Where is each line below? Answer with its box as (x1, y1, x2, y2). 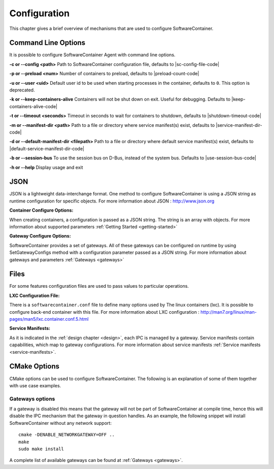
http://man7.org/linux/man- (200, 309, 257, 315)
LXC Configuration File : (9, 292, 60, 298)
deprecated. (9, 87, 35, 93)
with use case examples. (9, 382, 61, 388)
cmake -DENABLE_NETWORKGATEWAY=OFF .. (18, 432, 115, 438)
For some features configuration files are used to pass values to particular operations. (9, 283, 189, 289)
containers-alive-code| (9, 103, 58, 109)
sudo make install (18, 446, 64, 452)
